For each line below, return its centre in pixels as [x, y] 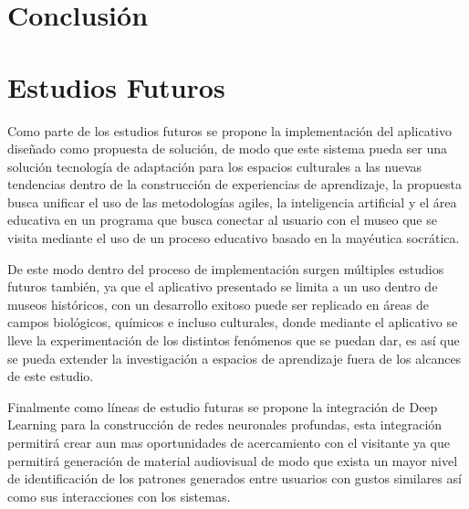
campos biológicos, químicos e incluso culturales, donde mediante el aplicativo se [233, 322]
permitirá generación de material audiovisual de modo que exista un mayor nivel [233, 460]
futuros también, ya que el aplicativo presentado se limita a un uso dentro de [223, 286]
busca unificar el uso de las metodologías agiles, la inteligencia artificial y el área [232, 201]
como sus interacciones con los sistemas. [119, 496]
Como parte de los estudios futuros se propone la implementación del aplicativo [229, 130]
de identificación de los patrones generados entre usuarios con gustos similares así [234, 478]
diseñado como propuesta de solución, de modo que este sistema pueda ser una [228, 148]
